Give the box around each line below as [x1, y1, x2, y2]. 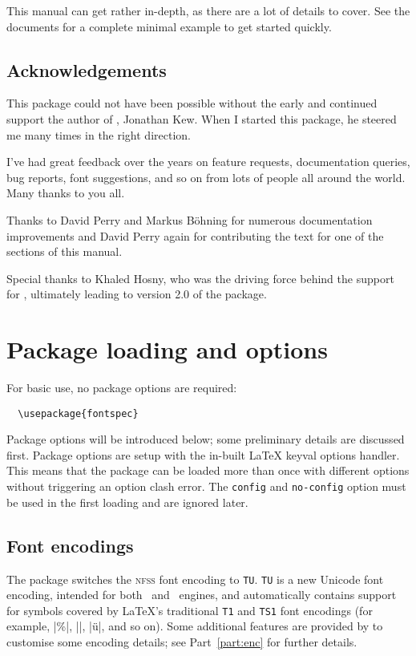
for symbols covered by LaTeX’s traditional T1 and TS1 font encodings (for [6, 601, 373, 618]
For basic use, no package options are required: [6, 379, 237, 396]
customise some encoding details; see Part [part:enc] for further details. [6, 634, 357, 650]
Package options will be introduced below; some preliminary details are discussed [6, 431, 405, 447]
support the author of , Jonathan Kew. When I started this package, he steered [6, 110, 397, 127]
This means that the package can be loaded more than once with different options [6, 462, 410, 479]
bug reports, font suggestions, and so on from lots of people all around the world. [6, 168, 406, 185]
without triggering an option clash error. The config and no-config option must [6, 478, 406, 495]
